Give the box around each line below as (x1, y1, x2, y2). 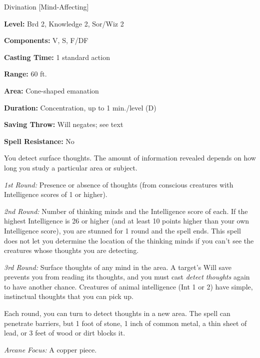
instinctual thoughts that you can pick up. (4, 291, 133, 301)
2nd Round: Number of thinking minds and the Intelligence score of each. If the (4, 205, 248, 216)
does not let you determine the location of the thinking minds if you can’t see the (4, 235, 254, 245)
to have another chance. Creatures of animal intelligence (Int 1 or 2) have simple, (4, 281, 253, 291)
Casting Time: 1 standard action (4, 51, 110, 62)
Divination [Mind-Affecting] (4, 1, 89, 11)
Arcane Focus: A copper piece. (4, 344, 97, 354)
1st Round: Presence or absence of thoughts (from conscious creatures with (4, 179, 233, 189)
